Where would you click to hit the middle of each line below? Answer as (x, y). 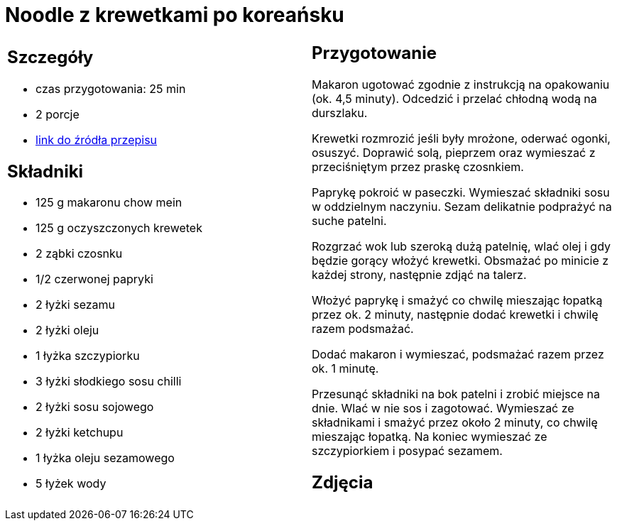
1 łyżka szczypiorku (88, 356)
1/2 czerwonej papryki (94, 279)
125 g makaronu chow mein (109, 203)
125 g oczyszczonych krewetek (119, 228)
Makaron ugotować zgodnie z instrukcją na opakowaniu (461, 84)
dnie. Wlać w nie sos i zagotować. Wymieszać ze (443, 408)
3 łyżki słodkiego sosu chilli (109, 382)
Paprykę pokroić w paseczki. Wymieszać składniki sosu (461, 192)
